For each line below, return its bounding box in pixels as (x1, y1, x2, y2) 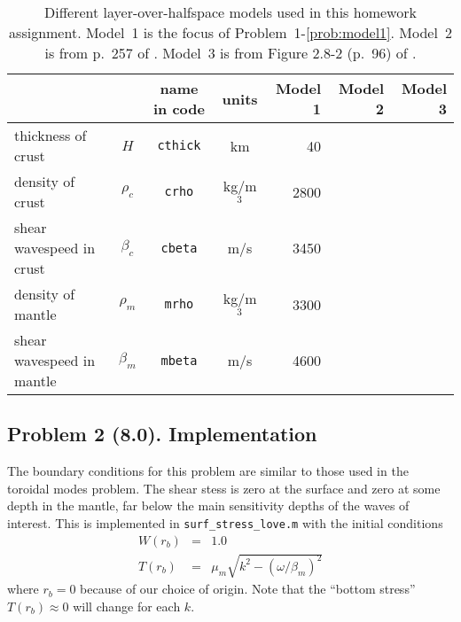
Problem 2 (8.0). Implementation (7, 420, 317, 447)
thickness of (14, 125, 87, 145)
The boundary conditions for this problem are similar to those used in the (7, 462, 409, 480)
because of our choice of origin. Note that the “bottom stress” (80, 579, 416, 598)
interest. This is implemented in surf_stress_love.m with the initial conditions (7, 513, 443, 532)
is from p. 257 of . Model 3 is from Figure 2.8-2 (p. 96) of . (44, 43, 417, 63)
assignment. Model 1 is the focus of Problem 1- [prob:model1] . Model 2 (9, 22, 452, 43)
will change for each (73, 596, 181, 615)
